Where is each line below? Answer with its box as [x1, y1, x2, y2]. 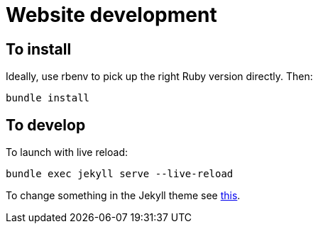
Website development [6, 3, 217, 27]
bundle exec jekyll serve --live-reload [6, 168, 234, 180]
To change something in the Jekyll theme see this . [6, 189, 241, 202]
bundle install [6, 92, 90, 104]
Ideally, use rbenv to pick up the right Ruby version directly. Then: [6, 70, 313, 83]
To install [6, 40, 72, 58]
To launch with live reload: [6, 146, 128, 159]
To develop [6, 116, 86, 134]
